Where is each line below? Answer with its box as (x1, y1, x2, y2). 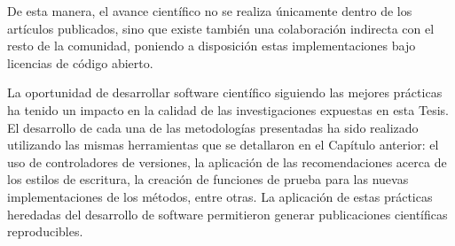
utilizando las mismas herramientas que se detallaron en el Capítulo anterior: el (7, 135, 439, 154)
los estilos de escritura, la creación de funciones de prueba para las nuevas (7, 170, 409, 188)
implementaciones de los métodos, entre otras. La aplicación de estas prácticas (7, 187, 433, 205)
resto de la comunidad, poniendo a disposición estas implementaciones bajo (7, 36, 416, 55)
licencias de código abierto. (7, 53, 153, 72)
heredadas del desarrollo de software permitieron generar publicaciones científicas (7, 204, 448, 223)
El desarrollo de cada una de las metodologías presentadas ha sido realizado (7, 118, 419, 136)
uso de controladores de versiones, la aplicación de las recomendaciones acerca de (7, 152, 447, 171)
